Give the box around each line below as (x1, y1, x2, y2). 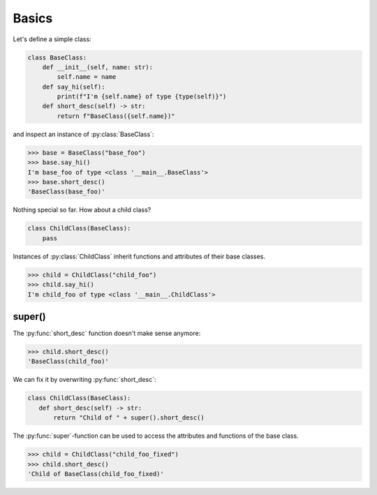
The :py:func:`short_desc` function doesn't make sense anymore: (13, 329, 201, 338)
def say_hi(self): (42, 82, 105, 91)
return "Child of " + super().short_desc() (53, 414, 205, 422)
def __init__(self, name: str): (42, 63, 154, 71)
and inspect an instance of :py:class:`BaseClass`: (13, 130, 154, 138)
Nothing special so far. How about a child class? (13, 206, 151, 214)
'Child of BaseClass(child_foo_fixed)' (27, 470, 164, 478)
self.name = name (57, 73, 117, 81)
